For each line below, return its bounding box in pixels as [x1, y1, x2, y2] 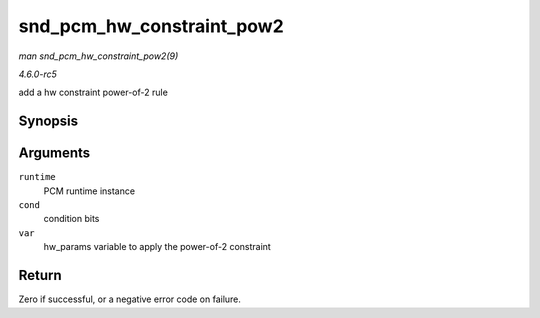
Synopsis [18, 113, 79, 130]
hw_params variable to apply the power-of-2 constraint [43, 241, 272, 253]
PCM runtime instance [43, 185, 135, 197]
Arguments [18, 145, 91, 162]
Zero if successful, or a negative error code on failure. [18, 293, 242, 305]
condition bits [43, 213, 100, 225]
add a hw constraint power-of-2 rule [18, 86, 169, 99]
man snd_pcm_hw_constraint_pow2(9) [18, 50, 179, 62]
